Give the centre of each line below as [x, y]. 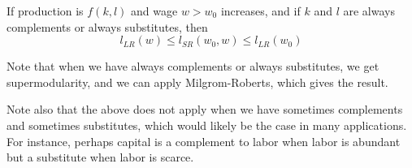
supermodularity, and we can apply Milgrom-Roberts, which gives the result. [197, 82]
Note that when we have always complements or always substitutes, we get [193, 66]
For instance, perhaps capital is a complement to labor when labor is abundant [204, 141]
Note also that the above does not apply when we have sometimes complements [205, 109]
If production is [45, 11]
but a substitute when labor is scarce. [100, 157]
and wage [154, 11]
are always [369, 11]
